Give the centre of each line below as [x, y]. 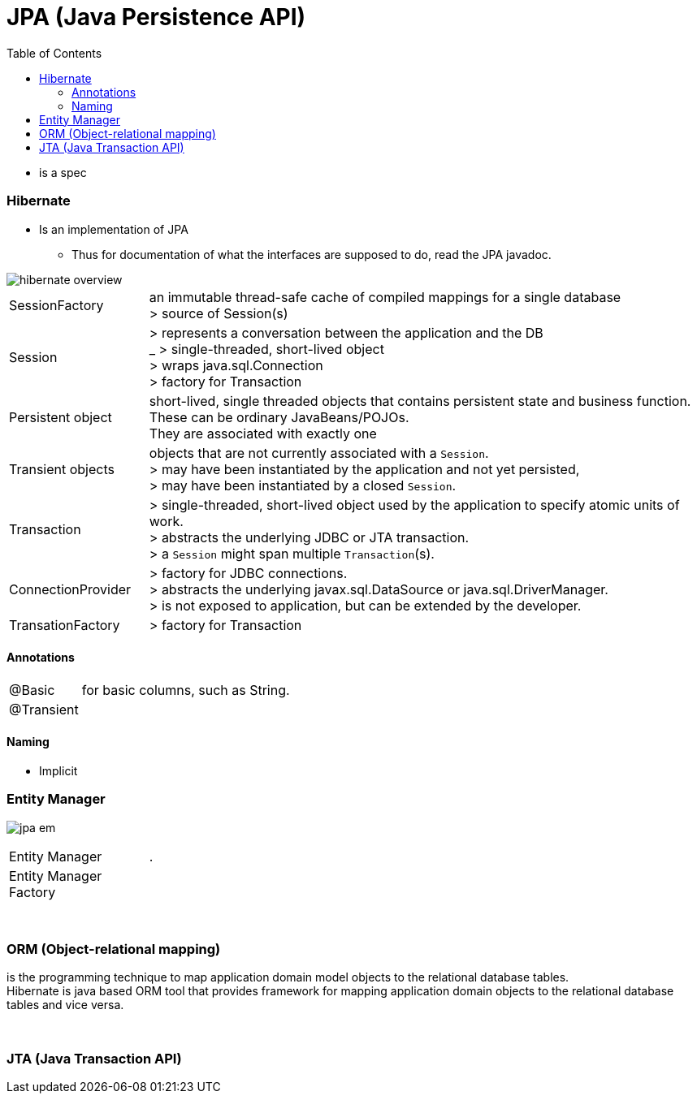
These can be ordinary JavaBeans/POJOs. [279, 417]
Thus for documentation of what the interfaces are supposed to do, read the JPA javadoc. [312, 254]
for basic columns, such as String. [186, 690]
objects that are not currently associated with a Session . [319, 453]
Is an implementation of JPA [114, 229]
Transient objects [62, 469]
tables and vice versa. [65, 1005]
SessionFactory [56, 305]
